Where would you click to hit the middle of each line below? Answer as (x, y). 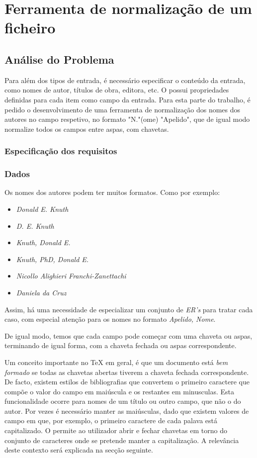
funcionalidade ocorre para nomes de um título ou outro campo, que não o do (123, 401)
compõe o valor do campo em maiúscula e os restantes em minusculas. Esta (119, 391)
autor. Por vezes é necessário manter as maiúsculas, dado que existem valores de (127, 411)
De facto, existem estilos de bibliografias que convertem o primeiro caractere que (127, 382)
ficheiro (30, 28)
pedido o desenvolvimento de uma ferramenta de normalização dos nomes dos (123, 109)
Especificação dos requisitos (61, 151)
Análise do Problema (59, 59)
